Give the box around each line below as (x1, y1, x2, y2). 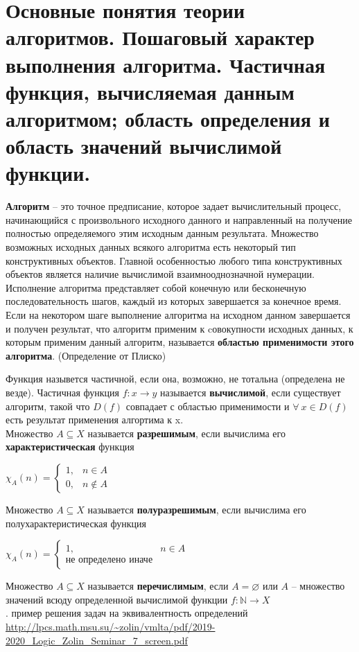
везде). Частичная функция (6, 385, 119, 399)
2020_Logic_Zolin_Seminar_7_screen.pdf (6, 633, 188, 647)
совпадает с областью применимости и (125, 398, 290, 413)
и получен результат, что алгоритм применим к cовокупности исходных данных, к (6, 321, 353, 335)
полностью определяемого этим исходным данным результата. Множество (6, 226, 319, 240)
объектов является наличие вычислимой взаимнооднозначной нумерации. (6, 267, 315, 281)
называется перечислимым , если (87, 579, 229, 593)
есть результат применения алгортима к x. (6, 412, 184, 427)
